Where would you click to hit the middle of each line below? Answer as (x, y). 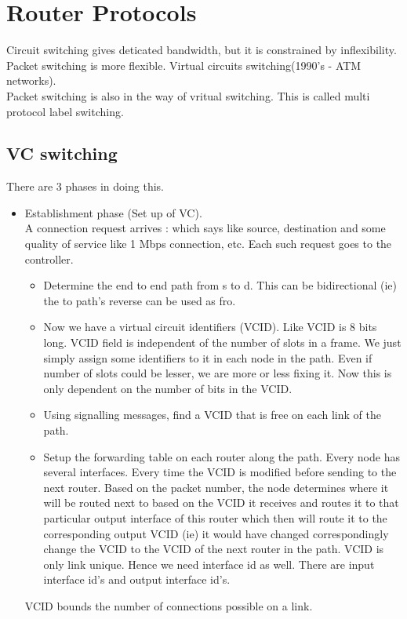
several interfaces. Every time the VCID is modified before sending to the (220, 472)
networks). (31, 80)
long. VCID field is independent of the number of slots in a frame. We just (222, 342)
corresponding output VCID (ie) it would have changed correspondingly (216, 533)
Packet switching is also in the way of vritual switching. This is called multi (188, 95)
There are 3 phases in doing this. (85, 186)
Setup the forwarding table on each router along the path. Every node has (222, 456)
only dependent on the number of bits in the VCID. (168, 388)
